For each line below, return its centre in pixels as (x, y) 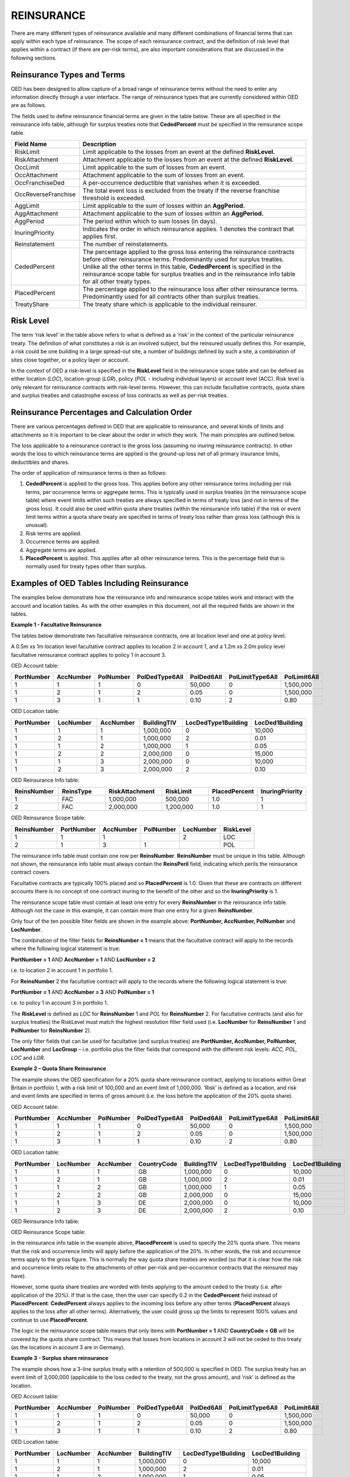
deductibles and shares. (40, 462)
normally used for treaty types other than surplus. (86, 567)
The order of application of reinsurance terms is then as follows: (89, 473)
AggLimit (27, 206)
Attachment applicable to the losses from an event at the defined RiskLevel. (189, 160)
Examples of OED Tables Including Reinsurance (100, 583)
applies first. (100, 236)
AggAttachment (36, 213)
